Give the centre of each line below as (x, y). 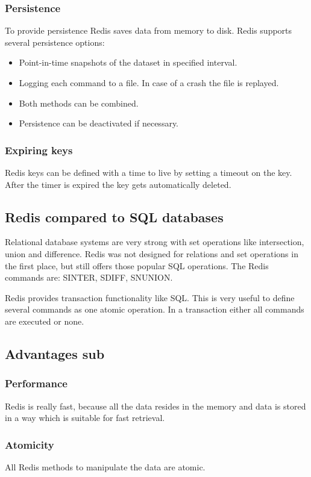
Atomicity (30, 444)
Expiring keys (39, 150)
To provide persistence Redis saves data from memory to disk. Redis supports (149, 30)
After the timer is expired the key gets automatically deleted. (118, 184)
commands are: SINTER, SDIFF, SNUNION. (89, 277)
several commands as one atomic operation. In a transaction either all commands (155, 309)
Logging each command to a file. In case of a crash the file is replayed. (149, 83)
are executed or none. (45, 321)
